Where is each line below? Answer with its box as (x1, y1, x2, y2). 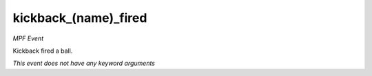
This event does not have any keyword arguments (12, 59, 155, 68)
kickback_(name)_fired (12, 10, 147, 25)
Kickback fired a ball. (12, 47, 73, 55)
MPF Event (12, 34, 44, 42)
